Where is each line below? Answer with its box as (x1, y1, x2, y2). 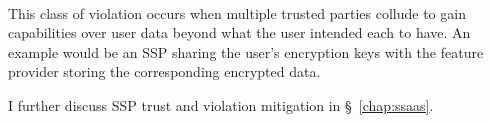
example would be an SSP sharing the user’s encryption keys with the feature (8, 41, 484, 62)
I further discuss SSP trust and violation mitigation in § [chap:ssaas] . (8, 94, 434, 115)
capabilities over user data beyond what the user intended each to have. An (8, 22, 471, 43)
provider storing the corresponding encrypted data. (8, 61, 321, 82)
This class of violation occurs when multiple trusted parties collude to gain (8, 2, 466, 23)
